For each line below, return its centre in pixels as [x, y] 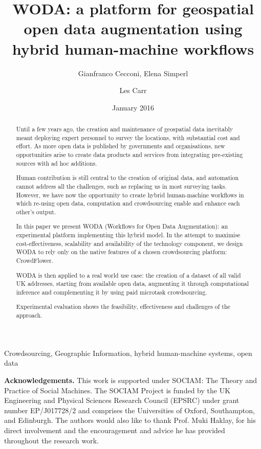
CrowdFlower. [35, 261]
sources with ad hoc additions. [57, 163]
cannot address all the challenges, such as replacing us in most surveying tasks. [121, 186]
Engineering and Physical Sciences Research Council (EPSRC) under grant [122, 400]
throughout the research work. [51, 440]
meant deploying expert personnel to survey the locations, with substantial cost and [128, 137]
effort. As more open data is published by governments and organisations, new [121, 146]
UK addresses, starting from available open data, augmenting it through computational [133, 284]
